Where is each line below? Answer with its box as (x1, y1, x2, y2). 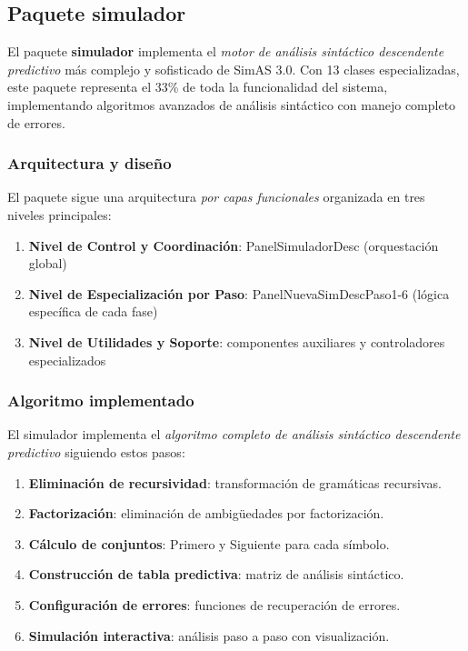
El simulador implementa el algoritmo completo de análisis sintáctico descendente (7, 425, 461, 444)
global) (28, 254, 67, 273)
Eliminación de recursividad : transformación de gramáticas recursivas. (28, 473, 442, 492)
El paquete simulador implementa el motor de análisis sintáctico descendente (7, 42, 444, 61)
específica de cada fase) (28, 302, 158, 321)
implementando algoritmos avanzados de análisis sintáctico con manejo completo (7, 95, 456, 114)
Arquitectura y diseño (7, 152, 172, 175)
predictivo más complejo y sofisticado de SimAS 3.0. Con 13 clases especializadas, (7, 59, 460, 78)
